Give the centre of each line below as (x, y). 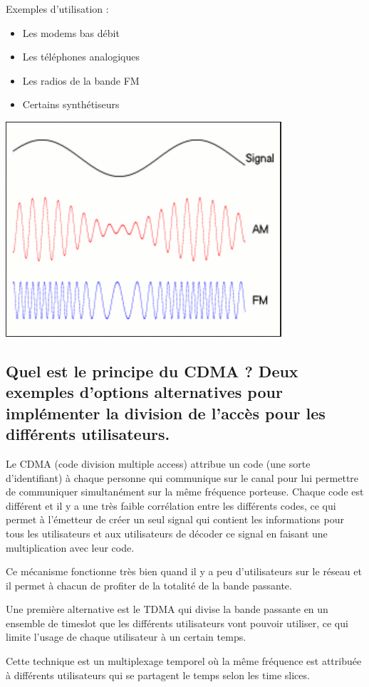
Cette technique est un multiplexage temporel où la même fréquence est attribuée (184, 661)
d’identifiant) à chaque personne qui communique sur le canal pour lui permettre (182, 477)
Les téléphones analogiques (81, 57)
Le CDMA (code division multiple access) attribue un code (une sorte (158, 463)
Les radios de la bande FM (81, 80)
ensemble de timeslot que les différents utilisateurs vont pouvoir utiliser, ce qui (177, 623)
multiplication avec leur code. (70, 547)
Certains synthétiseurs (71, 104)
